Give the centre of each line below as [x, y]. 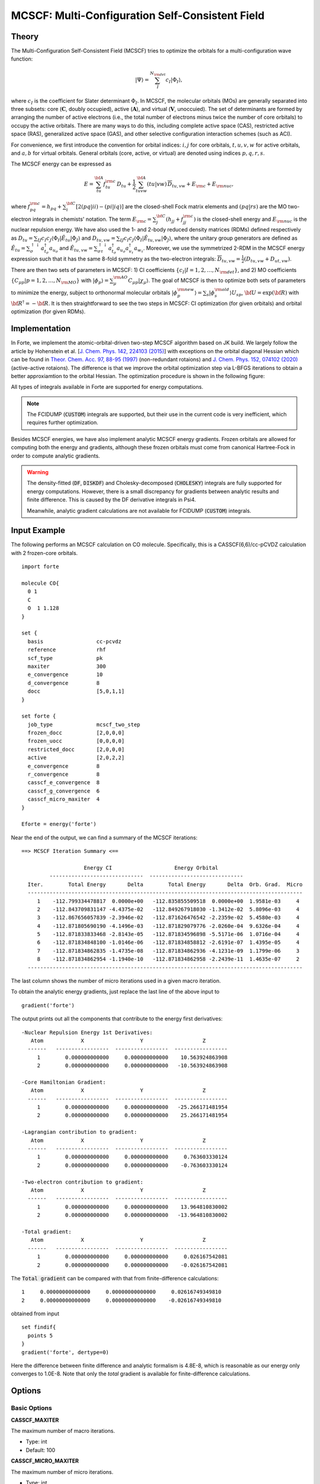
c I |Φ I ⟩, [174, 80]
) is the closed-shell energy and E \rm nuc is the [250, 220]
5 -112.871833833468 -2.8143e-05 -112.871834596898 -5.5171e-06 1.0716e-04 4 [168, 934]
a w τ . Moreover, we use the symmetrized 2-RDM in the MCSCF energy [219, 249]
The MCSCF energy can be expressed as [61, 164]
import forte [40, 567]
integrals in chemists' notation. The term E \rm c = [92, 220]
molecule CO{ [40, 584]
